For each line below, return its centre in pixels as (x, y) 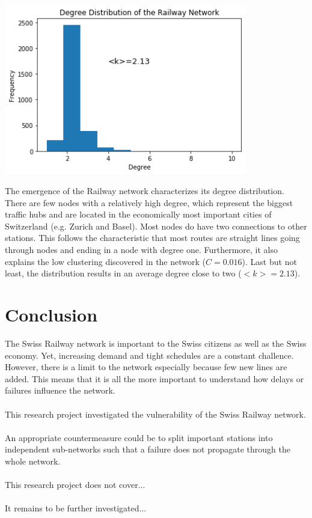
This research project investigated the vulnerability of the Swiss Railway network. (155, 414)
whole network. (33, 461)
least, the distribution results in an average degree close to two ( (123, 273)
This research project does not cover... (75, 485)
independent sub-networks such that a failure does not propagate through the (148, 449)
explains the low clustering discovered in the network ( (105, 261)
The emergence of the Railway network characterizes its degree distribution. (145, 191)
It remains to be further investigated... (76, 508)
